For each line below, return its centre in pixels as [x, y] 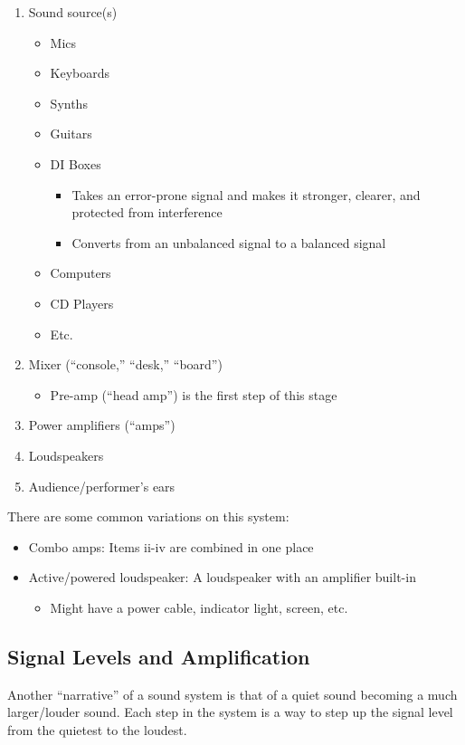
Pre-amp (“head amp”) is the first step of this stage [194, 394]
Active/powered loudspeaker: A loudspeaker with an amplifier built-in [222, 577]
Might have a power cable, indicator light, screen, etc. [199, 607]
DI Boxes [76, 163]
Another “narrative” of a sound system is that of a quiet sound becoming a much [232, 694]
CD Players [82, 303]
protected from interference [147, 212]
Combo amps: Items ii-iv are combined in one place [171, 546]
